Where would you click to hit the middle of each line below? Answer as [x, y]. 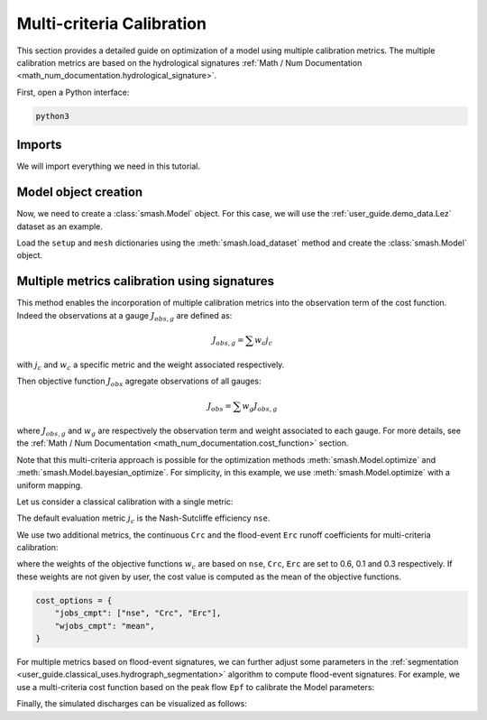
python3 [52, 116]
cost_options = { [74, 600]
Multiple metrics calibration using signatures [146, 281]
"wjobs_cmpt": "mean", [105, 626]
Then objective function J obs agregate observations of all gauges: [139, 382]
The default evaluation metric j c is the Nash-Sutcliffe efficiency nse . [143, 519]
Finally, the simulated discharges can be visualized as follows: [132, 704]
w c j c [263, 341]
